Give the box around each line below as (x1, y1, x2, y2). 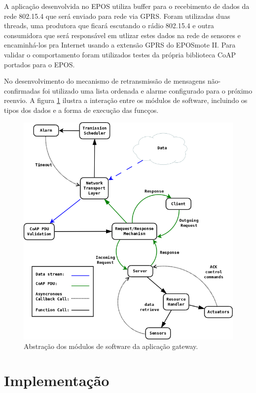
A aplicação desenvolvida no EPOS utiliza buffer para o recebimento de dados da (4, 1, 250, 11)
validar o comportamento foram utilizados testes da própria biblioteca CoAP (4, 49, 236, 59)
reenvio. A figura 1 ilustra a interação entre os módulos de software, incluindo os (4, 95, 248, 105)
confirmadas (4, 85, 40, 96)
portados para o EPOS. (4, 59, 75, 69)
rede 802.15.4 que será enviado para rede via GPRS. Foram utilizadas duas (4, 10, 230, 21)
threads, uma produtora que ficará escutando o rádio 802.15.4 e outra (4, 20, 214, 31)
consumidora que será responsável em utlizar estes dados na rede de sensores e (4, 30, 241, 40)
